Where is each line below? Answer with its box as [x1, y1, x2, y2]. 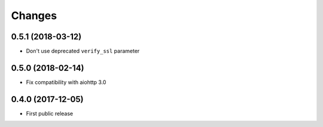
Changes [11, 9, 57, 22]
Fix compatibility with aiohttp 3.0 [26, 78, 106, 86]
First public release [26, 110, 74, 117]
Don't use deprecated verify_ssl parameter [26, 48, 140, 55]
